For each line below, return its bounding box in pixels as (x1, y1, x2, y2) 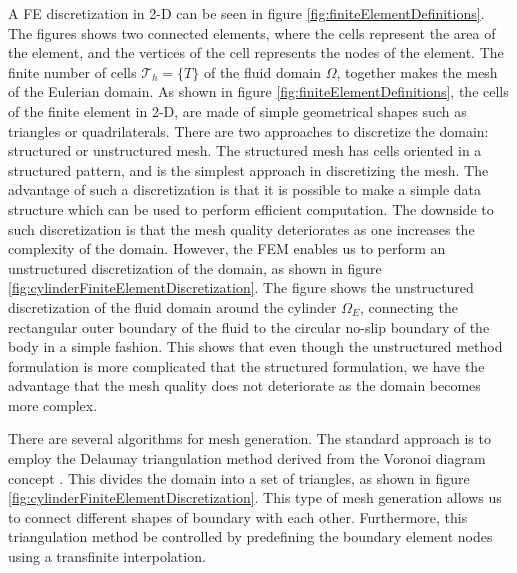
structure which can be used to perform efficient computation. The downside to (8, 198, 494, 219)
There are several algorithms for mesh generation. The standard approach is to (8, 428, 491, 449)
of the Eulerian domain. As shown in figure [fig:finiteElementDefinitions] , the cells (8, 81, 509, 102)
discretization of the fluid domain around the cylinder (8, 296, 337, 317)
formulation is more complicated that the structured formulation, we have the (8, 355, 485, 376)
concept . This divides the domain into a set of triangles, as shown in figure (8, 467, 470, 488)
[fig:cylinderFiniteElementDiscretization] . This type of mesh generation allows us (8, 487, 502, 508)
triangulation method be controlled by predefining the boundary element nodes (8, 526, 493, 547)
